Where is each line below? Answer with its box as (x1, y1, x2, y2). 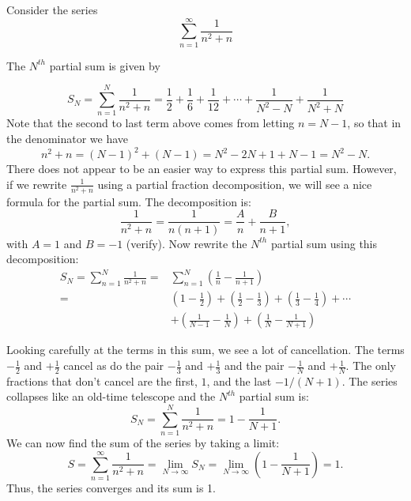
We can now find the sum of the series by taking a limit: (6, 435, 280, 451)
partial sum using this (270, 235, 378, 251)
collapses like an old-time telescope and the (6, 388, 216, 405)
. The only (345, 357, 396, 374)
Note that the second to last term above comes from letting (6, 115, 295, 131)
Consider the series (6, 2, 98, 17)
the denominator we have (6, 130, 129, 147)
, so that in (347, 115, 402, 131)
